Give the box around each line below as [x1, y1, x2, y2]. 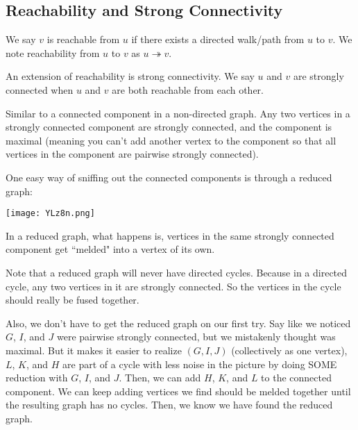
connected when [6, 82, 74, 97]
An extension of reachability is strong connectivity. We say [6, 69, 255, 83]
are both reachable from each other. [112, 82, 264, 97]
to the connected [261, 370, 332, 385]
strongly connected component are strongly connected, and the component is [6, 119, 332, 134]
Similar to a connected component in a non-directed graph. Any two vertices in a [6, 106, 350, 120]
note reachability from [6, 45, 100, 60]
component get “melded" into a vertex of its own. [6, 242, 215, 256]
